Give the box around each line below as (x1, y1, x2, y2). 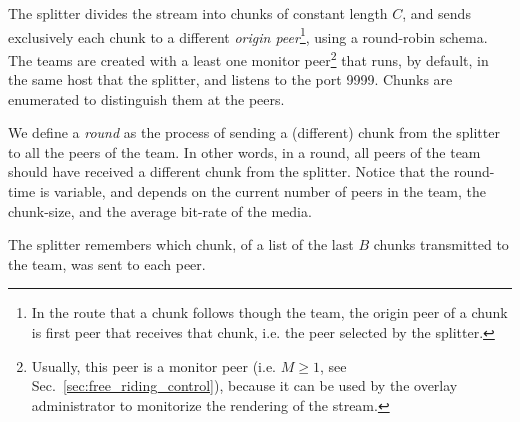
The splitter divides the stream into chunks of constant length (8, 3, 388, 23)
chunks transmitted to (373, 234, 509, 255)
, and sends (402, 3, 471, 23)
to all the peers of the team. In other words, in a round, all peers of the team (8, 141, 481, 162)
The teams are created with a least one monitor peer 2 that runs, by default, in (8, 46, 489, 70)
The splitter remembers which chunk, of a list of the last (8, 234, 354, 255)
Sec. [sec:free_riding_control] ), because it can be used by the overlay (31, 375, 458, 396)
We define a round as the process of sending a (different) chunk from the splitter (8, 122, 500, 143)
